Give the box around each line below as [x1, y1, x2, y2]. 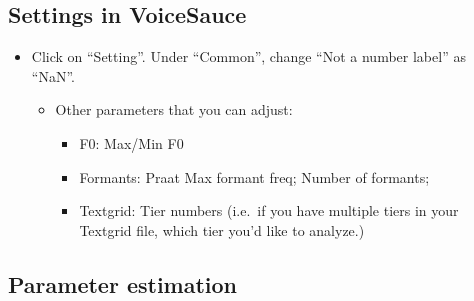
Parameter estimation [8, 268, 238, 299]
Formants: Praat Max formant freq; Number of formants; [79, 166, 430, 187]
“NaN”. [31, 65, 75, 86]
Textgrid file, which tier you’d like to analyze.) [79, 219, 365, 240]
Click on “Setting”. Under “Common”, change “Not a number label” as [31, 46, 466, 67]
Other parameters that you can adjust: [55, 99, 293, 120]
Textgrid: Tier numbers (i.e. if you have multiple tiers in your [79, 200, 459, 221]
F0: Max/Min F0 [79, 132, 184, 153]
